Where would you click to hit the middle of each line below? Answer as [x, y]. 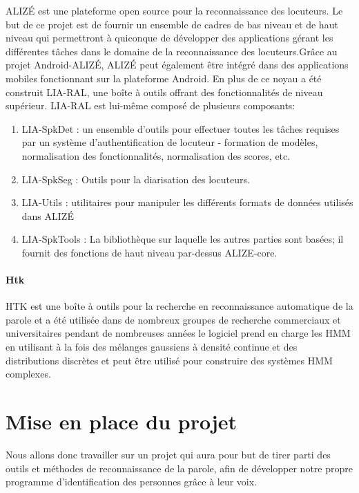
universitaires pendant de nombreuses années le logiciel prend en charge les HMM [178, 333]
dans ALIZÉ [48, 215]
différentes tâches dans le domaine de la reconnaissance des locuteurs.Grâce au [172, 51]
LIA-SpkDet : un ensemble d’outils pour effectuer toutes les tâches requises [181, 128]
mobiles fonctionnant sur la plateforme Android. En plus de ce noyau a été [164, 78]
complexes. [28, 374]
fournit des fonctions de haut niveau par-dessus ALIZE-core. [149, 252]
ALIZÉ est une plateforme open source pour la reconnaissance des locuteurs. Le [174, 10]
